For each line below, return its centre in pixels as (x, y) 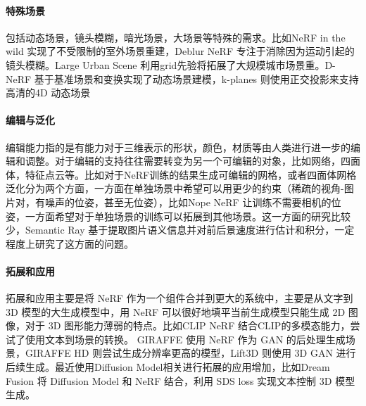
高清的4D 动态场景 (48, 93)
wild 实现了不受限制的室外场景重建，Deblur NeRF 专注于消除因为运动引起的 (180, 51)
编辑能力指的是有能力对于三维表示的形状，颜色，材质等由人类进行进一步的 (178, 147)
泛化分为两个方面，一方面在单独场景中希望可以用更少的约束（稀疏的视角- (175, 188)
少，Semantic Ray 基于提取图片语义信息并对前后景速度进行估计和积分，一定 (180, 230)
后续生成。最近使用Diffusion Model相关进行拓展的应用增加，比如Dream (168, 367)
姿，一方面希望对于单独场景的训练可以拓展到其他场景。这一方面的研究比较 (178, 216)
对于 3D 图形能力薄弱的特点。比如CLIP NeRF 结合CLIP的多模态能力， (188, 325)
